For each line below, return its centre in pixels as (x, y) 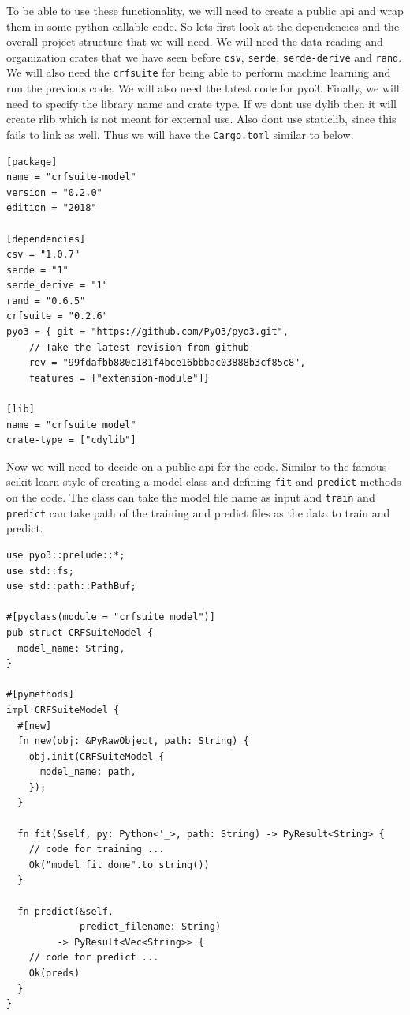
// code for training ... (97, 850)
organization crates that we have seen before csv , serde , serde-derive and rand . (204, 56)
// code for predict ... (94, 958)
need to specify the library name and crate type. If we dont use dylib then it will (201, 103)
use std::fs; (40, 571)
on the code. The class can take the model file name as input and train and (191, 497)
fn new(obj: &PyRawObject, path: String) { (133, 741)
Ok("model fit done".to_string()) (119, 865)
